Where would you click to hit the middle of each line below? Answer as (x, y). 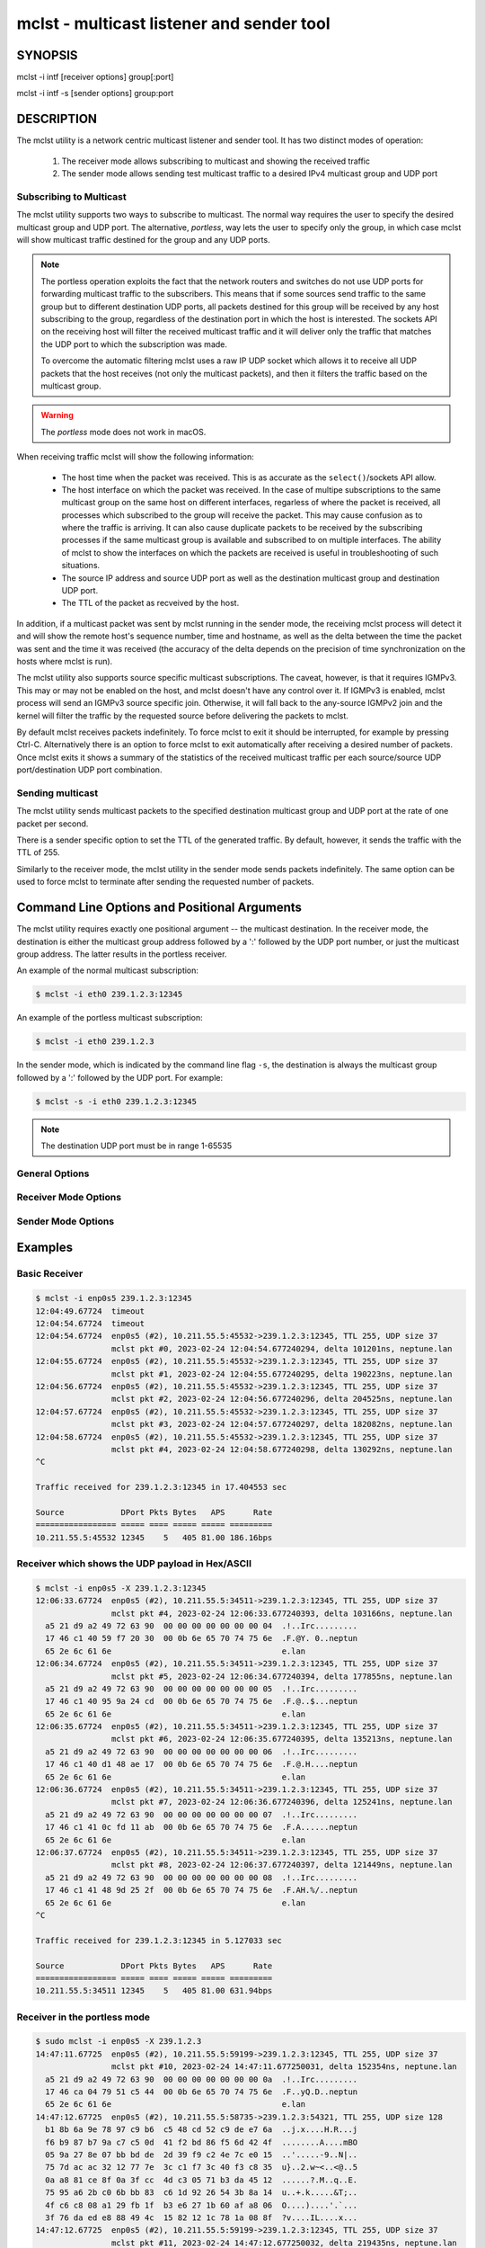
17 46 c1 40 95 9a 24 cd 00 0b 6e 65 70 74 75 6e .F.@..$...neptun (202, 1701)
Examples (45, 1248)
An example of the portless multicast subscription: (110, 1018)
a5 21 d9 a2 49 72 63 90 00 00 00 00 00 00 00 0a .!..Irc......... (202, 2079)
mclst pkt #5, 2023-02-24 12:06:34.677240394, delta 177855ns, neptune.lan (282, 1676)
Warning (57, 415)
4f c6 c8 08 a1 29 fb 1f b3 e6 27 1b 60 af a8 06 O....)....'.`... (202, 2205)
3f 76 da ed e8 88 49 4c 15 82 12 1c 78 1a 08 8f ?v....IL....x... (202, 2217)
